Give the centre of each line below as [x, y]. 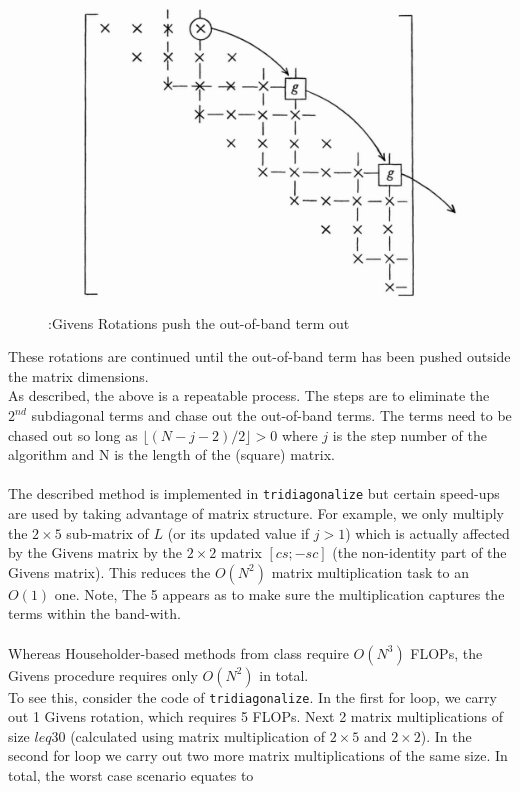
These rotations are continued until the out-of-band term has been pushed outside [259, 356]
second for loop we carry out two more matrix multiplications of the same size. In [258, 755]
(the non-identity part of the [419, 552]
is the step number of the [409, 434]
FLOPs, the [446, 652]
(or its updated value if [238, 532]
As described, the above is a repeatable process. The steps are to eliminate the [249, 395]
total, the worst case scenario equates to [131, 775]
